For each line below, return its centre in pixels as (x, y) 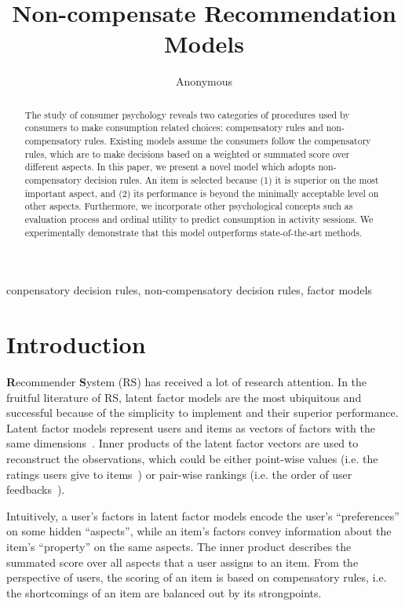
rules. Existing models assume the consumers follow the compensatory (228, 141)
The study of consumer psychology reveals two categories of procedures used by (187, 114)
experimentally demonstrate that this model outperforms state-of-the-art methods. (193, 232)
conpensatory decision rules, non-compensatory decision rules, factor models (189, 290)
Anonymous (204, 81)
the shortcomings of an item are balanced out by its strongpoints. (164, 592)
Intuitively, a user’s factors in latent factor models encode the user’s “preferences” (203, 515)
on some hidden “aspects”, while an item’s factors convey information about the (199, 531)
